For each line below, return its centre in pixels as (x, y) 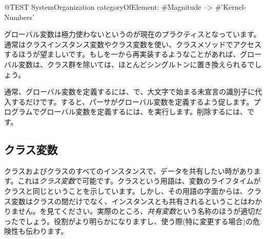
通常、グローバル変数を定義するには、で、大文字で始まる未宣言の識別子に (130, 92)
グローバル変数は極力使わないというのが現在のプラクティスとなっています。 (132, 34)
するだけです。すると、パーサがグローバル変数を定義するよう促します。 (132, 101)
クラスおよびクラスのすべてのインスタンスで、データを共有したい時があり (129, 171)
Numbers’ (19, 17)
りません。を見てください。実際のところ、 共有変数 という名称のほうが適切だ (133, 211)
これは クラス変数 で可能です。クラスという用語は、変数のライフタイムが (139, 181)
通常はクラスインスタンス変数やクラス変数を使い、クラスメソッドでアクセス (133, 44)
